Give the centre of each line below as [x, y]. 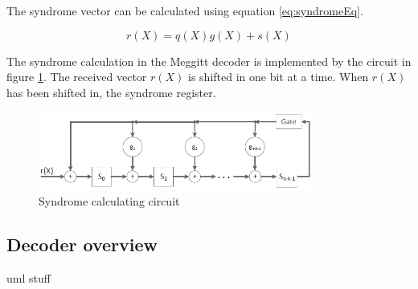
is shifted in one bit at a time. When [279, 77]
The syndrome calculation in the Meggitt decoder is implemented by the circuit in [209, 61]
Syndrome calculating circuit [109, 201]
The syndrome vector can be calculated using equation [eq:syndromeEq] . [185, 10]
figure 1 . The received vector [77, 77]
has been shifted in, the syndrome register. [111, 92]
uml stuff [29, 277]
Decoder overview [82, 244]
